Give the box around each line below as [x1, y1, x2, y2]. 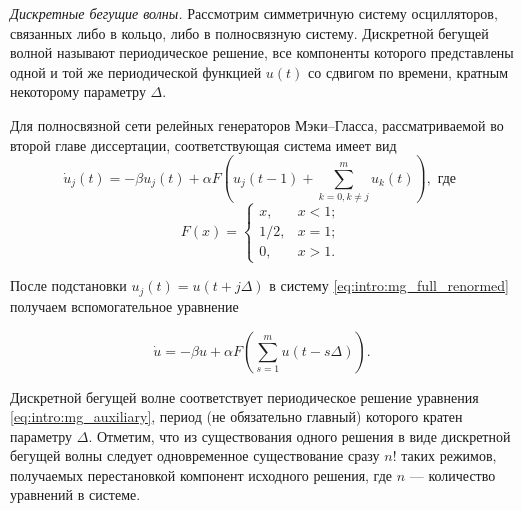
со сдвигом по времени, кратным [308, 61, 509, 82]
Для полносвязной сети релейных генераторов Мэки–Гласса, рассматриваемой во [10, 114, 504, 135]
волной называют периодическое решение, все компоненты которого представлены [10, 42, 514, 63]
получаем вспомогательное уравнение [10, 295, 239, 316]
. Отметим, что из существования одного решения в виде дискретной [88, 425, 511, 446]
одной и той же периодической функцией [10, 61, 262, 82]
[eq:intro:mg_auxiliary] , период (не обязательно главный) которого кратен [10, 406, 463, 427]
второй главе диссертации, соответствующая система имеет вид [10, 134, 397, 155]
